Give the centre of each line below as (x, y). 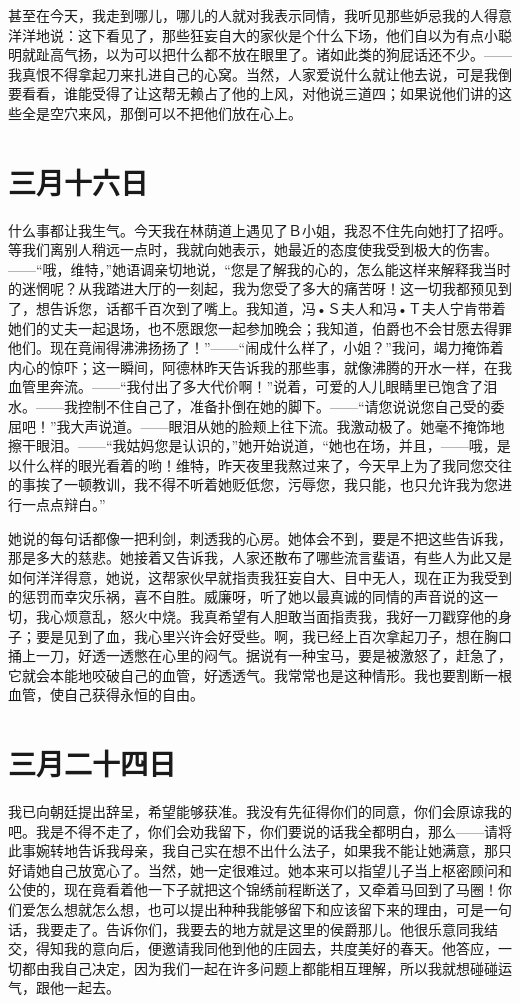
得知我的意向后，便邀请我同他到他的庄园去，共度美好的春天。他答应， (266, 948)
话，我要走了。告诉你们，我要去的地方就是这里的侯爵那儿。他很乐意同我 (246, 928)
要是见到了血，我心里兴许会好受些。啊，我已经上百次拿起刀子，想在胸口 (273, 635)
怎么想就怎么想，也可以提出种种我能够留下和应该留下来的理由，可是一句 (273, 909)
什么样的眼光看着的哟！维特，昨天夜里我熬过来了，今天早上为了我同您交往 (266, 464)
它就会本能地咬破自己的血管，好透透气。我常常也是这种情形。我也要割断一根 (260, 674)
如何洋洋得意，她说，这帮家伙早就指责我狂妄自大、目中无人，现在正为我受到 (260, 576)
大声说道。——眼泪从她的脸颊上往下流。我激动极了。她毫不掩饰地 (287, 425)
